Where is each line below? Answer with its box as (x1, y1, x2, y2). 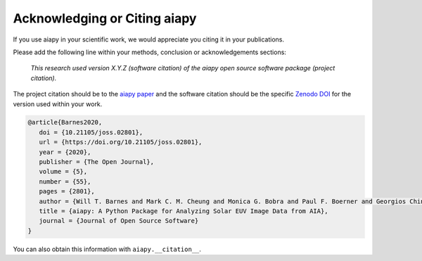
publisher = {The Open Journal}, (39, 158, 155, 166)
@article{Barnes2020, (27, 118, 103, 127)
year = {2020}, (39, 148, 91, 156)
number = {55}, (39, 177, 91, 186)
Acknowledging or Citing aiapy (13, 11, 197, 26)
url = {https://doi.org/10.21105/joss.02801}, (39, 138, 203, 146)
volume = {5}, (39, 167, 88, 176)
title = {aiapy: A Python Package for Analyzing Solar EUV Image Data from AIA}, (39, 208, 328, 215)
